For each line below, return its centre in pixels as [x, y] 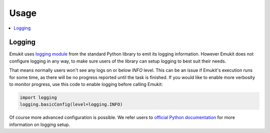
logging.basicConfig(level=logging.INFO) [71, 104]
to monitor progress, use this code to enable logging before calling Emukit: [86, 84]
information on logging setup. [39, 124]
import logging [38, 97]
